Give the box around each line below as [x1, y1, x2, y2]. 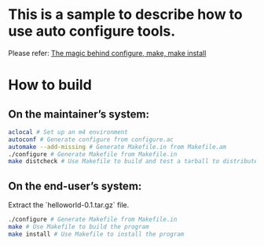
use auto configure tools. [8, 22, 176, 40]
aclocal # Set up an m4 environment [8, 128, 128, 136]
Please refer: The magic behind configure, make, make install [8, 48, 207, 58]
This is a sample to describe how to [8, 6, 243, 24]
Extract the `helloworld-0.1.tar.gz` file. [8, 200, 130, 210]
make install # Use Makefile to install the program [8, 230, 185, 238]
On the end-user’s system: [8, 179, 142, 192]
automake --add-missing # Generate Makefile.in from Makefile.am [8, 143, 226, 151]
